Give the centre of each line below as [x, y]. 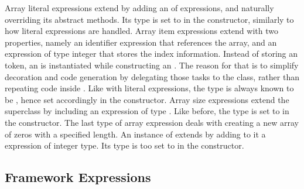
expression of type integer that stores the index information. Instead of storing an [151, 54]
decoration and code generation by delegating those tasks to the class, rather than [152, 76]
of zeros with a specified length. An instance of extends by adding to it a [135, 134]
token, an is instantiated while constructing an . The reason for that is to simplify [152, 65]
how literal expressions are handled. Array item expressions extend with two [141, 31]
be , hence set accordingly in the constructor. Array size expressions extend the [147, 99]
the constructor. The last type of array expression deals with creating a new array [152, 122]
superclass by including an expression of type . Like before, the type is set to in [147, 111]
